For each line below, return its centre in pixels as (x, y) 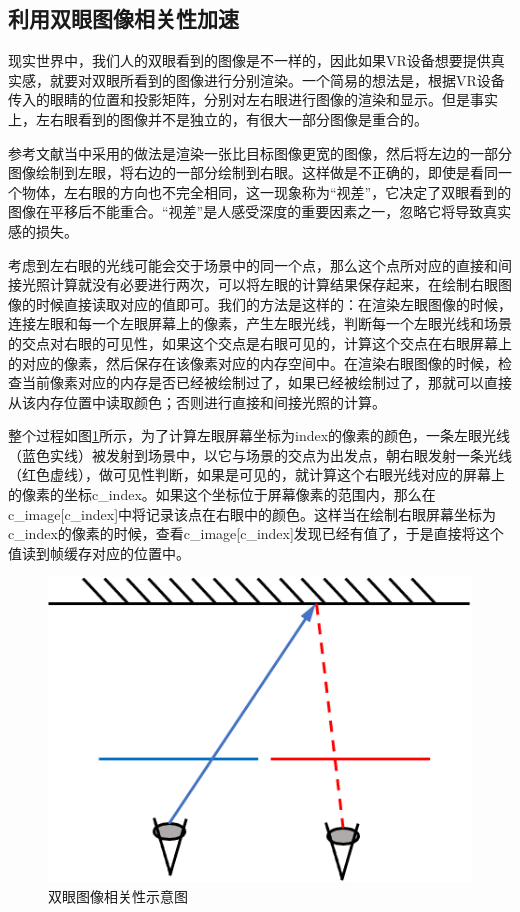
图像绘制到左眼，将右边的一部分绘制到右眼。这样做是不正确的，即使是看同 (253, 172)
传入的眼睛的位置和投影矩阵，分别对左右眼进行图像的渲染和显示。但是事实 (253, 99)
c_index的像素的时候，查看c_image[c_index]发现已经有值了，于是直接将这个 (256, 533)
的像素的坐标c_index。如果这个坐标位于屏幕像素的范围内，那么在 (222, 494)
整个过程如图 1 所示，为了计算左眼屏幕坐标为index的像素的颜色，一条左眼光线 (259, 435)
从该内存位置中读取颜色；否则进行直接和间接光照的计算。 (197, 401)
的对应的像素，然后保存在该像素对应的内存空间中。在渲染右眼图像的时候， (253, 362)
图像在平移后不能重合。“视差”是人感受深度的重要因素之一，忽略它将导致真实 (260, 211)
